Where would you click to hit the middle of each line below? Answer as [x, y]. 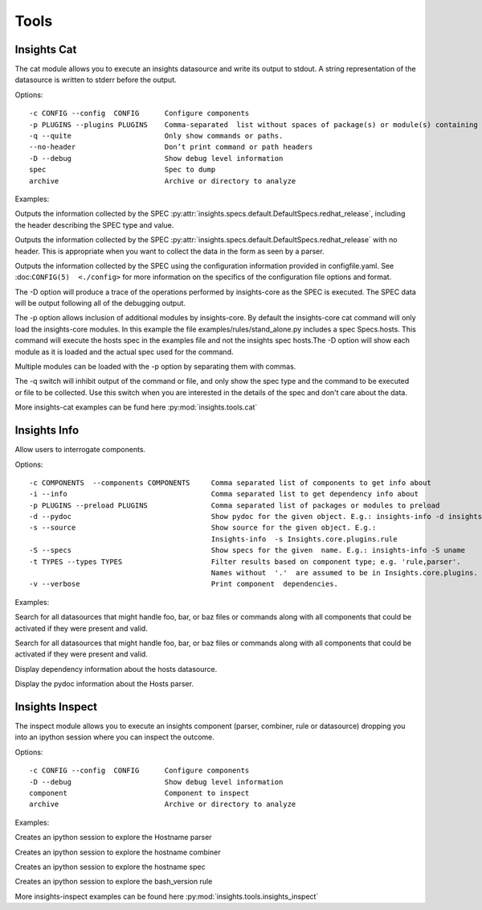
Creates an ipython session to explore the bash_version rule [114, 882]
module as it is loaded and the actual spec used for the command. [124, 352]
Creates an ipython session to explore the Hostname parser [113, 838]
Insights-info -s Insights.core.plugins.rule [304, 539]
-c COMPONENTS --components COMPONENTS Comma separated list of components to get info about [230, 482]
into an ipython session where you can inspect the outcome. [114, 737]
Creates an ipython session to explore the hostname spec [110, 867]
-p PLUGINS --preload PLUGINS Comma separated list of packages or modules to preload [235, 505]
